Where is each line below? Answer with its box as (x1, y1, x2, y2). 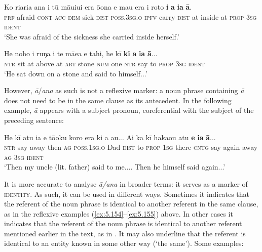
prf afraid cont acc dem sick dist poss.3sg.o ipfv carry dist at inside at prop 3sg (4, 11, 257, 22)
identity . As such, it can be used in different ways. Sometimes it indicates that (4, 188, 250, 199)
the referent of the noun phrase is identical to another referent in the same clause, (4, 198, 258, 209)
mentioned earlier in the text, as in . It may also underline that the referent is (4, 228, 246, 238)
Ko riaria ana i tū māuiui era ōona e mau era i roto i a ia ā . (4, 2, 192, 12)
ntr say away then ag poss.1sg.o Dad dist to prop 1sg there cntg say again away (4, 142, 258, 152)
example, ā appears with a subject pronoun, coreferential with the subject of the (4, 105, 254, 115)
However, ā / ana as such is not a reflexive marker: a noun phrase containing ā (4, 85, 244, 96)
